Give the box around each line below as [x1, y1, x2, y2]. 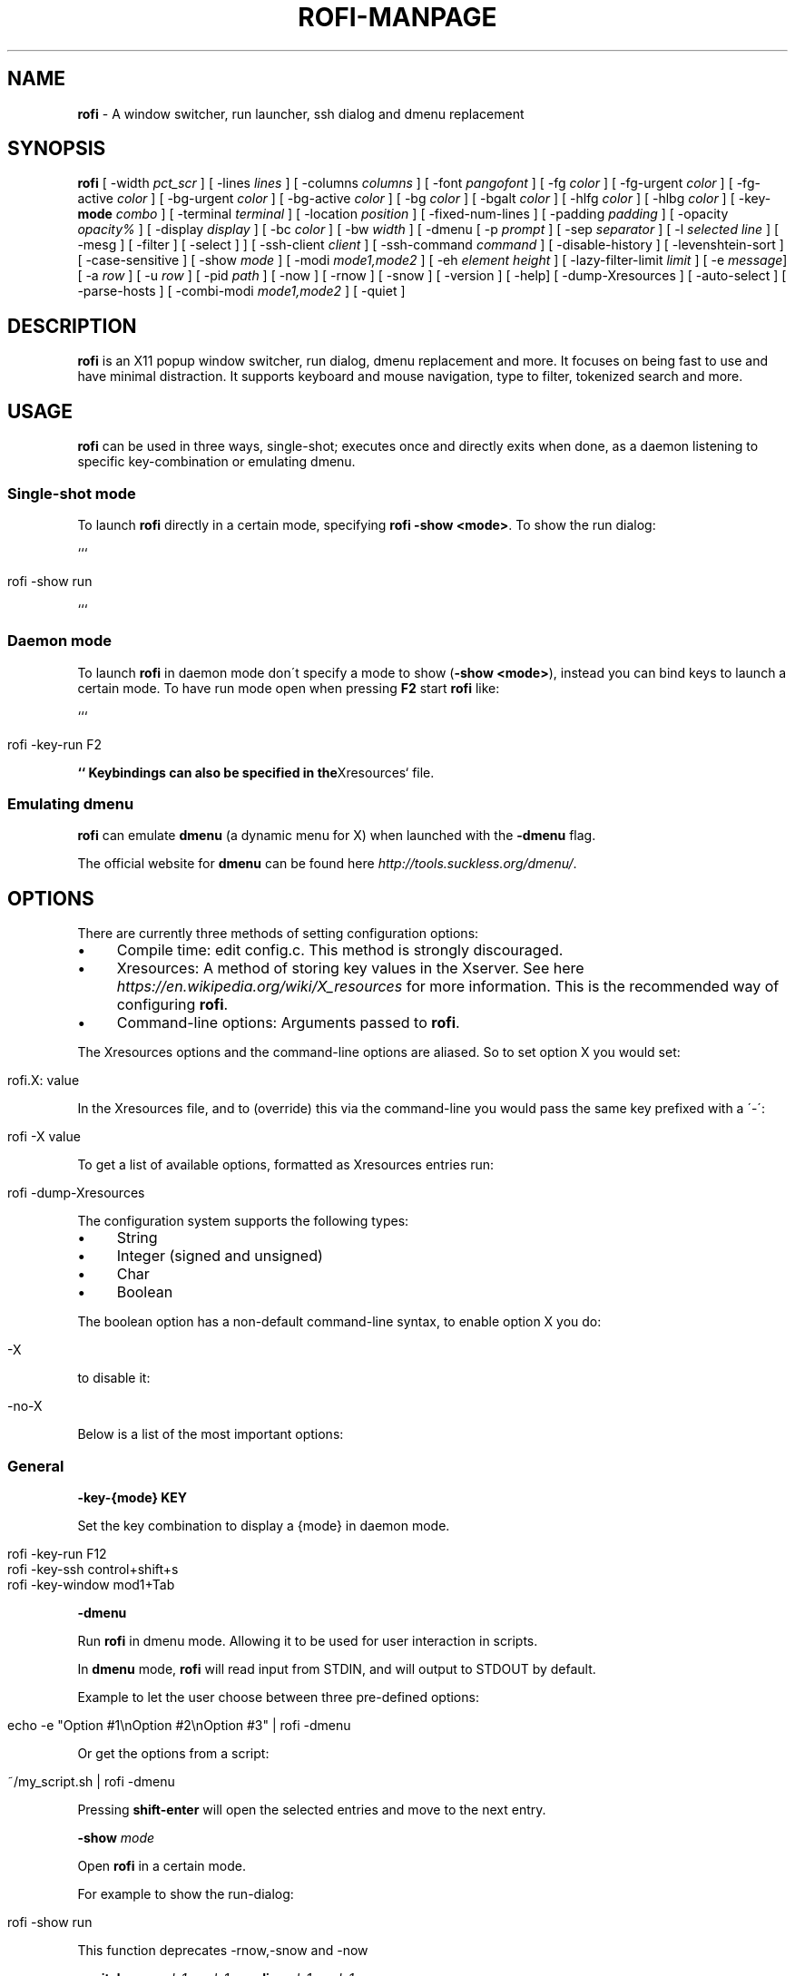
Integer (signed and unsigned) [116, 1247, 323, 1266]
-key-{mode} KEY [77, 1489, 188, 1505]
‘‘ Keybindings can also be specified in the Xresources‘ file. [77, 764, 435, 780]
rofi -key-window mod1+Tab [7, 1576, 175, 1592]
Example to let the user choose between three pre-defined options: [77, 1688, 479, 1705]
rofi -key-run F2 [7, 736, 102, 752]
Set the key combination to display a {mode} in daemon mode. [77, 1517, 450, 1533]
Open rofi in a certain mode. [77, 1857, 247, 1873]
